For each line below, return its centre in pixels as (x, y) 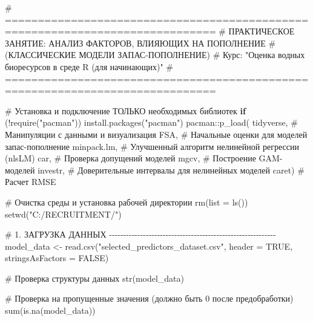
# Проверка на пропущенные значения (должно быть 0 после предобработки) (149, 298)
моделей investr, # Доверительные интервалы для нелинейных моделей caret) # (155, 170)
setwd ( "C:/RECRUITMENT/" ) (63, 214)
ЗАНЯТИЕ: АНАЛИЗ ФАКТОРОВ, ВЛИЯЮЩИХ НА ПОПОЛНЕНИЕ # (140, 43)
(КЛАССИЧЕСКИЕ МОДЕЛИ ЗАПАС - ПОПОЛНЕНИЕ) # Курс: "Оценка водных (155, 55)
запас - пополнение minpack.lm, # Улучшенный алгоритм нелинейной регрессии (152, 146)
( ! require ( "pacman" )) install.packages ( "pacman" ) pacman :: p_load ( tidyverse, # (151, 122)
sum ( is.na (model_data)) (50, 310)
